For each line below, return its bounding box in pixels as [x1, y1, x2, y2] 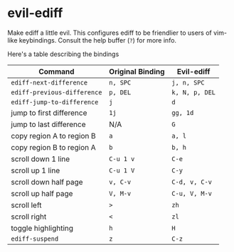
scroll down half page [11, 177, 83, 187]
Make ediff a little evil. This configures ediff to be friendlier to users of [7, 28, 212, 37]
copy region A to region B [11, 131, 96, 141]
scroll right [11, 212, 47, 221]
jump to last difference [11, 119, 87, 129]
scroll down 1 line [11, 154, 70, 164]
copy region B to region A [11, 142, 96, 152]
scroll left [11, 200, 42, 210]
